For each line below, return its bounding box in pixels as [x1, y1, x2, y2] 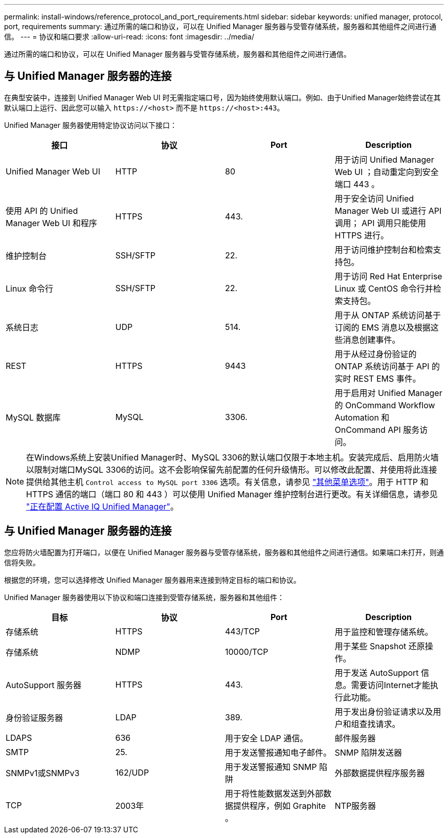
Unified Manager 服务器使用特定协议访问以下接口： [4, 120, 177, 129]
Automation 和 [334, 412, 390, 423]
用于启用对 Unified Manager [334, 387, 442, 398]
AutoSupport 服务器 [6, 679, 82, 690]
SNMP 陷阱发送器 [334, 747, 402, 758]
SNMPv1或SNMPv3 [6, 767, 80, 778]
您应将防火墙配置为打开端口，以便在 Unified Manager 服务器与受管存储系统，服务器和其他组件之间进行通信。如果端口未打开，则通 [4, 547, 444, 557]
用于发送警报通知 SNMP [225, 761, 317, 772]
